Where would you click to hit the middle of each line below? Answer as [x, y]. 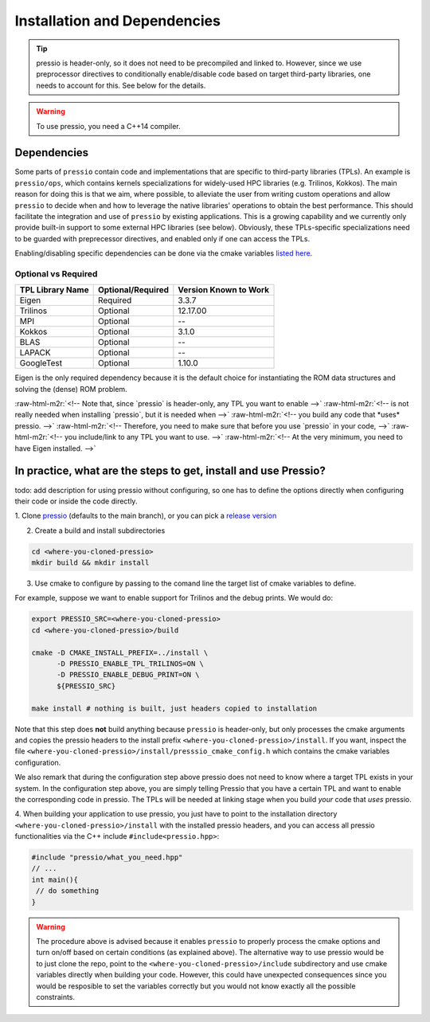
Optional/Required [133, 290]
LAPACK [35, 353]
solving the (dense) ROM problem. [71, 389]
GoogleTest [41, 363]
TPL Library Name [54, 290]
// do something [68, 891]
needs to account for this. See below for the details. [121, 85]
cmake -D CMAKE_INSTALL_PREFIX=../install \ [120, 652]
